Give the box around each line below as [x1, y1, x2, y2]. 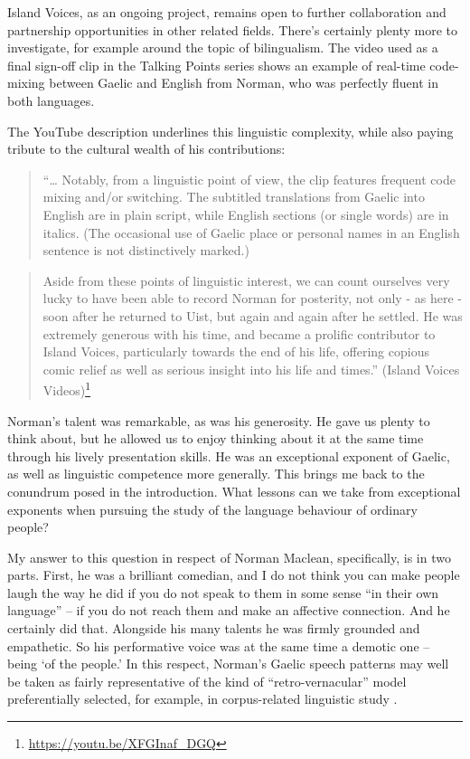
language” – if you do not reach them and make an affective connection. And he [7, 601, 450, 620]
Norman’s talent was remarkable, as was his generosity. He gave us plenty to [7, 411, 430, 430]
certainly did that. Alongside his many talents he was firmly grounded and [7, 619, 420, 638]
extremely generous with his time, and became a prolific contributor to [42, 324, 436, 343]
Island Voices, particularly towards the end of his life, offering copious [42, 342, 429, 361]
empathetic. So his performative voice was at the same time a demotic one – [7, 636, 430, 655]
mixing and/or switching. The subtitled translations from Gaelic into [42, 187, 425, 206]
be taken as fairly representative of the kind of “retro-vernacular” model [7, 671, 407, 690]
